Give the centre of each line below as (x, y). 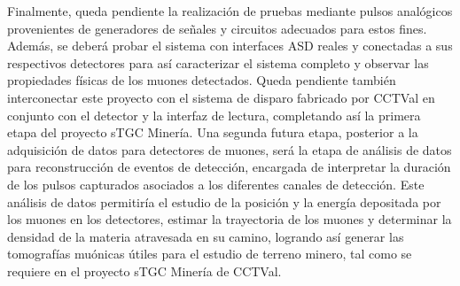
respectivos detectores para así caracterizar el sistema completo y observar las (218, 62)
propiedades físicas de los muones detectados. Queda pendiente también (202, 80)
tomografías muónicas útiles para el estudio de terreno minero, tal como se (210, 254)
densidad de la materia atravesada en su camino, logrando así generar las (206, 236)
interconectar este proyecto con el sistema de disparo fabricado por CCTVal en (221, 97)
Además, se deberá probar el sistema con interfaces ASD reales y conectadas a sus (230, 46)
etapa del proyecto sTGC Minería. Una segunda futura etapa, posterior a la (213, 132)
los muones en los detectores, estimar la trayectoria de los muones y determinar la (230, 219)
